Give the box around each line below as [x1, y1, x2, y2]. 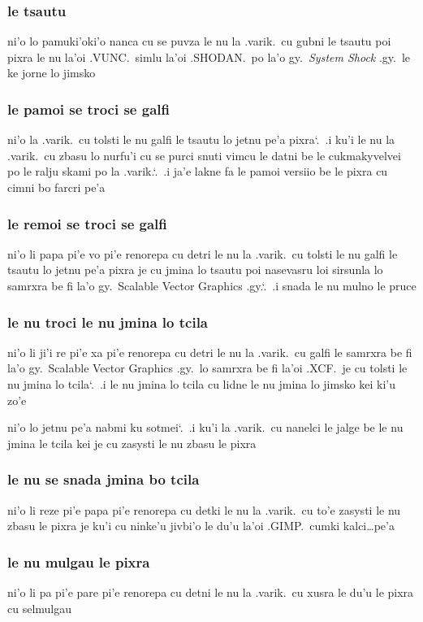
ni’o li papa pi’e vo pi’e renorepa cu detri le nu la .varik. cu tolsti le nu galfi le [7, 245, 398, 262]
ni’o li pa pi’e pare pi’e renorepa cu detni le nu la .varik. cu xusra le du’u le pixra [7, 584, 414, 600]
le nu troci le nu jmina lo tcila [7, 311, 208, 332]
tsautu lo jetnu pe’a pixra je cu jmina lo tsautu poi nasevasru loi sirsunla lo [7, 261, 383, 278]
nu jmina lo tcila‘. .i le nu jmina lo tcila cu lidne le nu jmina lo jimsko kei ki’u [7, 376, 396, 392]
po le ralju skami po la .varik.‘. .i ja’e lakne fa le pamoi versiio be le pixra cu [7, 163, 388, 180]
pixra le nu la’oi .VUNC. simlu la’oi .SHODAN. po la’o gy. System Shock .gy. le [7, 48, 411, 65]
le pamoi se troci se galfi [7, 98, 170, 119]
